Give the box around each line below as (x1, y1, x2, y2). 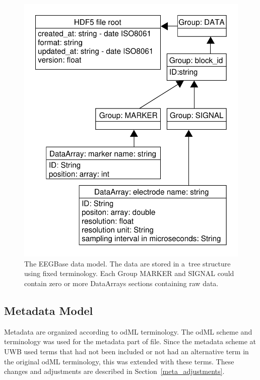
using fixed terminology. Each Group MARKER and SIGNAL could (24, 268, 234, 279)
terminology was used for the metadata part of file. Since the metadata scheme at (4, 336, 256, 347)
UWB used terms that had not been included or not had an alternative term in (4, 346, 249, 356)
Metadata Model (4, 302, 93, 318)
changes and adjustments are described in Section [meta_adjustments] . (4, 366, 225, 376)
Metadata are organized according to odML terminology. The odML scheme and (4, 326, 252, 337)
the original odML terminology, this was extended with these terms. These (4, 356, 234, 366)
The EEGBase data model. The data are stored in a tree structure (24, 258, 231, 268)
